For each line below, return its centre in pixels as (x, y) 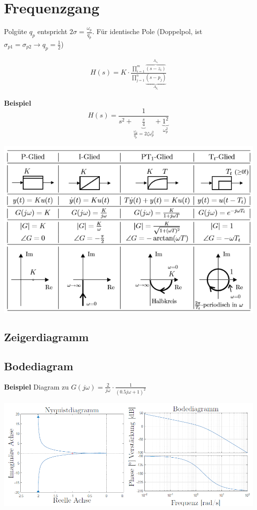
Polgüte (16, 31)
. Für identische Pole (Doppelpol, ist (147, 31)
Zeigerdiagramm (46, 337)
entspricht (52, 31)
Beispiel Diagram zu (36, 386)
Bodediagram (39, 366)
